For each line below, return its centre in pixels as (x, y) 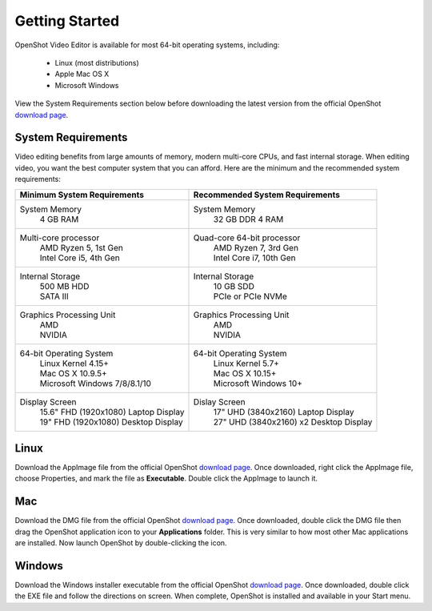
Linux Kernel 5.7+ (246, 363)
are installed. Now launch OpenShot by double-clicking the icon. (121, 543)
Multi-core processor (60, 238)
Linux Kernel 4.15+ (74, 363)
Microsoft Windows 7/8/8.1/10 (96, 383)
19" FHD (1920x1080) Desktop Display (111, 422)
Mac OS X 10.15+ (245, 373)
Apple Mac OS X (82, 74)
